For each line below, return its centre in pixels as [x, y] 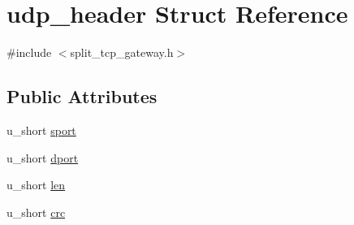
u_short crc [36, 212]
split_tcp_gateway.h [122, 52]
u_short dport [43, 157]
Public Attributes [82, 96]
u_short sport [41, 130]
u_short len [36, 185]
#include [29, 52]
